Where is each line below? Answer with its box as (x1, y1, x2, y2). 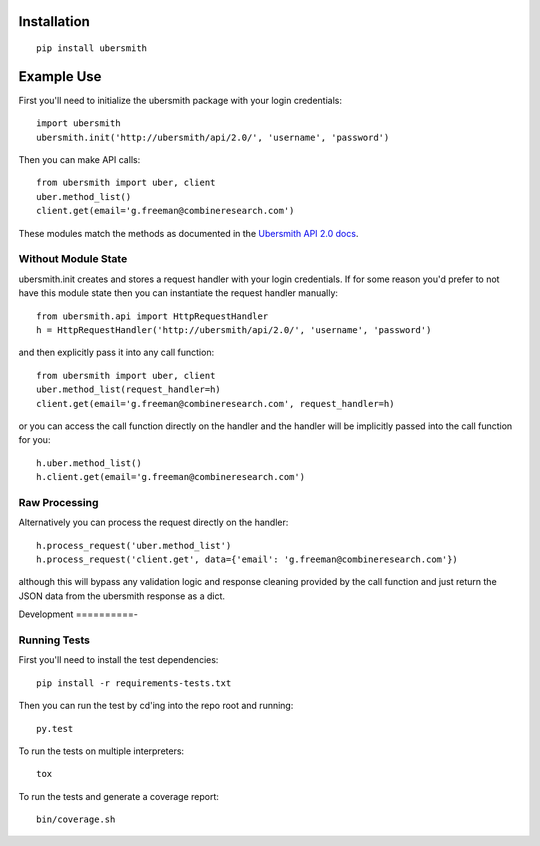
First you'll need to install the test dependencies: (18, 654, 219, 666)
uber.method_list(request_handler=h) (36, 384, 222, 395)
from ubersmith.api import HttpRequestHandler (36, 310, 269, 322)
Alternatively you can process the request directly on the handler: (18, 516, 289, 529)
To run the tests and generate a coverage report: (18, 790, 220, 802)
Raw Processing (18, 495, 99, 509)
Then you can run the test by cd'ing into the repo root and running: (18, 700, 294, 712)
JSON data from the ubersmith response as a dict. (18, 590, 225, 602)
